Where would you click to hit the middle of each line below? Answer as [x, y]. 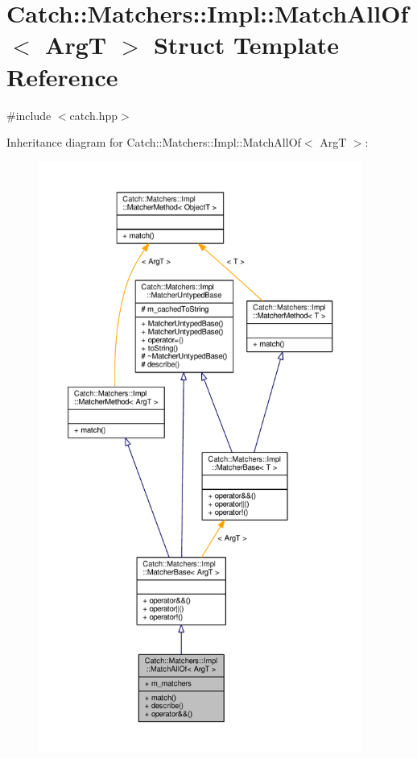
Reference [62, 76]
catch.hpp [94, 115]
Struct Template [246, 45]
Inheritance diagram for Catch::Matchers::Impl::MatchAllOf [154, 142]
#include [29, 115]
